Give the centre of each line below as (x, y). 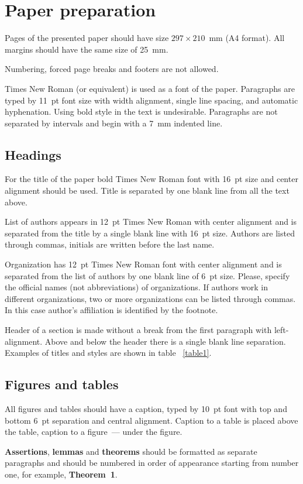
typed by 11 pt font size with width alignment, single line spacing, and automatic (151, 100)
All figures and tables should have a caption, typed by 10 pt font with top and (146, 409)
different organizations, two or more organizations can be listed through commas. (150, 298)
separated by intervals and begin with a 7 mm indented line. (114, 123)
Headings (33, 154)
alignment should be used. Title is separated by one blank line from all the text (147, 190)
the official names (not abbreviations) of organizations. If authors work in (137, 287)
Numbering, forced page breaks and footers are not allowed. (112, 69)
